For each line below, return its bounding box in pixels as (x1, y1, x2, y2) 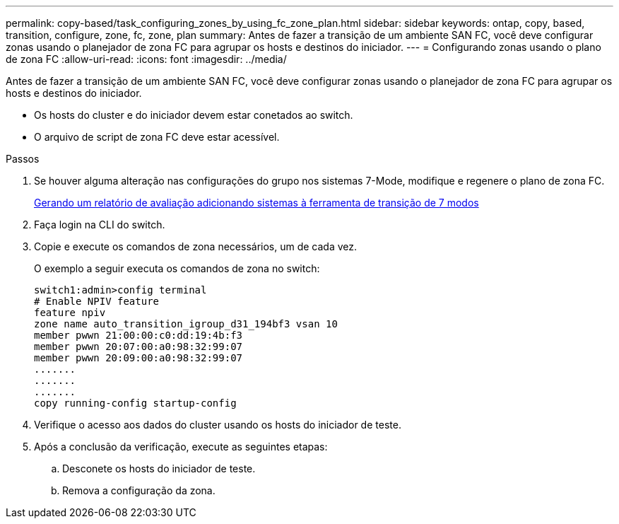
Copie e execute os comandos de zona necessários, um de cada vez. (34, 240, 358, 252)
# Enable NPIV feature (34, 296, 160, 307)
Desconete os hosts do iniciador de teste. (62, 462, 256, 474)
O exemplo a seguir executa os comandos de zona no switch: (34, 262, 320, 274)
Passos (6, 153, 40, 165)
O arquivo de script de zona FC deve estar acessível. (34, 131, 280, 143)
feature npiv (34, 307, 106, 318)
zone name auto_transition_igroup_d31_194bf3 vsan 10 (34, 318, 338, 330)
